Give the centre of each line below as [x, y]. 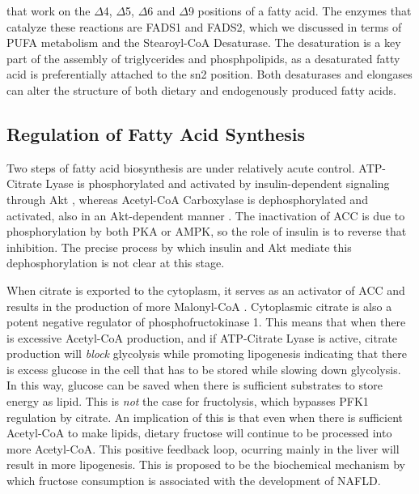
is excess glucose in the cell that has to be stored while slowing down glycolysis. [204, 369]
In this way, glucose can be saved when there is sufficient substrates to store [195, 385]
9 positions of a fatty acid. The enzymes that [300, 11]
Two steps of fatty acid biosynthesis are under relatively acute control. [181, 167]
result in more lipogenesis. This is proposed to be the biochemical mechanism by [206, 464]
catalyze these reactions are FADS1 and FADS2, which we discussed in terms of [204, 26]
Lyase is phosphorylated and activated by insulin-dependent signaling [218, 183]
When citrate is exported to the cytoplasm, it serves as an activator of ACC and [206, 290]
